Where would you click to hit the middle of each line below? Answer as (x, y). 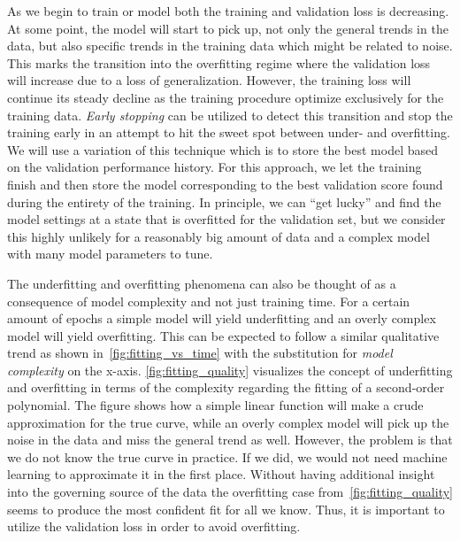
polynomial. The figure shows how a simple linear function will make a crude (215, 405)
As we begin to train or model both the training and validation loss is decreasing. (228, 11)
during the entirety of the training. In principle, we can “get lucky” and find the (224, 201)
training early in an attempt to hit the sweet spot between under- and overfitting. (229, 132)
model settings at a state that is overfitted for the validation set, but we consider (226, 219)
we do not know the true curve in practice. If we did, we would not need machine (227, 456)
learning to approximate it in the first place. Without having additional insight (221, 474)
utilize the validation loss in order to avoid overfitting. (154, 526)
